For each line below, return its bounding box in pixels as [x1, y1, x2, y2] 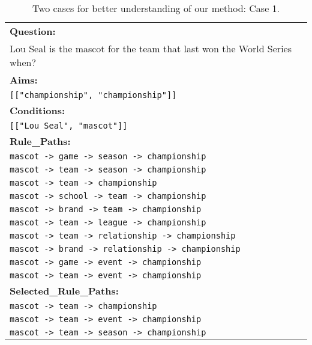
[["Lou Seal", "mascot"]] [10, 121, 128, 130]
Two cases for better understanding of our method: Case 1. [32, 1, 280, 15]
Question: [10, 24, 56, 38]
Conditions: [10, 103, 65, 117]
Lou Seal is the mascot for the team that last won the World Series [10, 41, 292, 55]
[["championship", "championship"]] [10, 90, 177, 100]
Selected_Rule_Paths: [10, 284, 119, 298]
